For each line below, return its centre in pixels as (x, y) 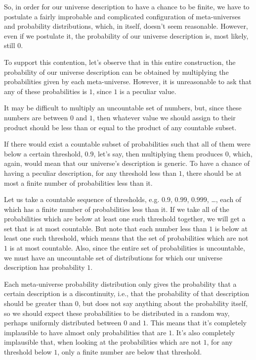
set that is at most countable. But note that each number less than (106, 228)
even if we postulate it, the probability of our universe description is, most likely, (126, 35)
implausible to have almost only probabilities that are (85, 332)
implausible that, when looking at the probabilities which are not (103, 342)
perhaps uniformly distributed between (63, 323)
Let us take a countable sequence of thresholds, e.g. (82, 199)
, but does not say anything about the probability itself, (163, 303)
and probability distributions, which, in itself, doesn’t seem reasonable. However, (126, 26)
